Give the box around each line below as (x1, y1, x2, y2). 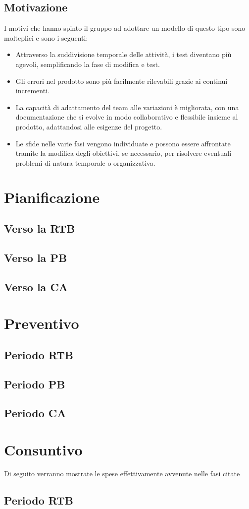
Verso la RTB (4, 221, 75, 236)
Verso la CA (4, 279, 68, 294)
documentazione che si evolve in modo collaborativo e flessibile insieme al (15, 112, 238, 122)
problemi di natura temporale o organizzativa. (15, 157, 155, 168)
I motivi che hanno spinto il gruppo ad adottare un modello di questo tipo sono (4, 23, 246, 33)
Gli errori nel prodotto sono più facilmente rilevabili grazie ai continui (15, 75, 228, 86)
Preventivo (4, 313, 79, 333)
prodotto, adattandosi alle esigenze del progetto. (15, 121, 162, 131)
